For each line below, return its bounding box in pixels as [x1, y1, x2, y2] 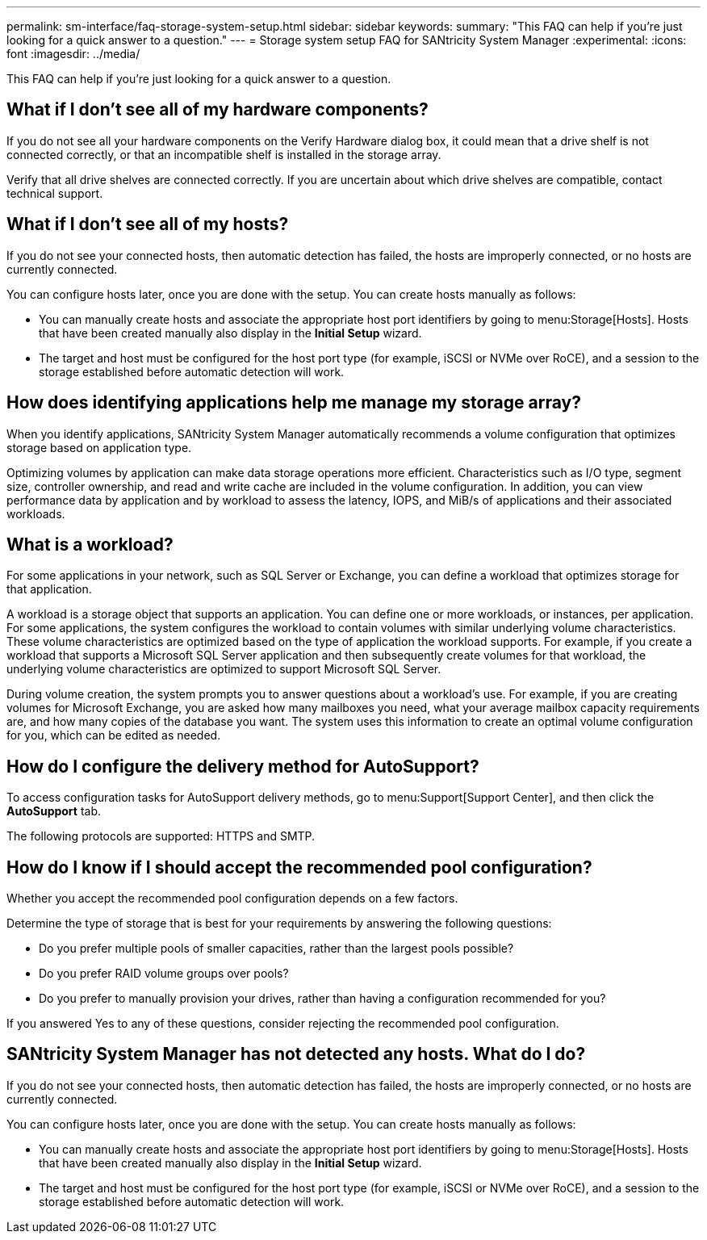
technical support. [6, 186, 103, 200]
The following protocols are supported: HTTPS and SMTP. [6, 829, 316, 844]
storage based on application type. [6, 440, 192, 455]
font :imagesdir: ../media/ [6, 47, 140, 61]
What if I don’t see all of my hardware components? [6, 99, 429, 120]
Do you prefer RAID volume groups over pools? [39, 966, 289, 981]
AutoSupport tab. [6, 804, 102, 819]
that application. [6, 582, 92, 597]
